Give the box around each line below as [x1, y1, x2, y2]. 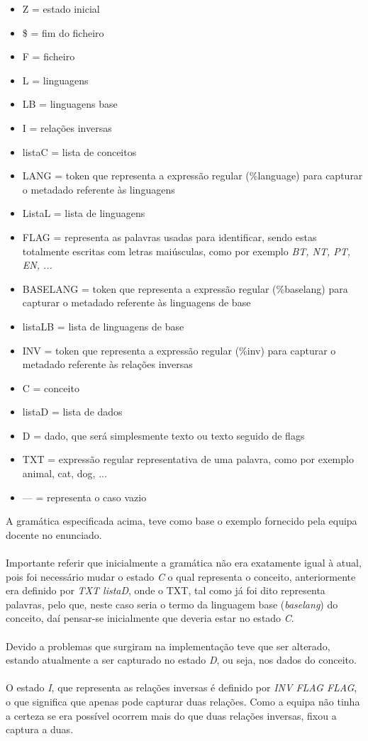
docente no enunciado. [6, 527, 102, 542]
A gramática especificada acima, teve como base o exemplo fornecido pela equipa [6, 513, 357, 528]
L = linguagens [22, 72, 89, 87]
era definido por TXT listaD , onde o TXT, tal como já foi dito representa [6, 583, 325, 598]
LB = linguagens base [22, 96, 118, 111]
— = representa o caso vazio [22, 489, 147, 504]
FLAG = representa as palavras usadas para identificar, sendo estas [22, 229, 317, 244]
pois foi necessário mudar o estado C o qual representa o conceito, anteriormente [6, 569, 356, 584]
